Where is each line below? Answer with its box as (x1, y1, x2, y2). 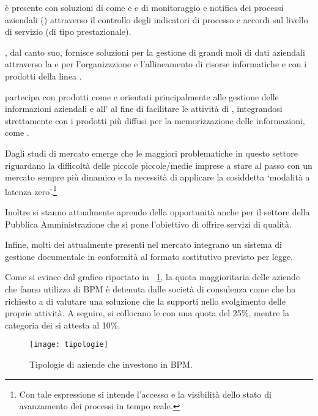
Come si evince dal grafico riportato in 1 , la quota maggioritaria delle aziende (5, 270, 300, 283)
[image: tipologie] (29, 340, 108, 349)
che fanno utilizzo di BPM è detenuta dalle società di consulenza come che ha (5, 282, 296, 295)
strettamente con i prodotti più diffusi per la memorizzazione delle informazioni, (5, 114, 305, 127)
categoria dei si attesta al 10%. (5, 318, 120, 331)
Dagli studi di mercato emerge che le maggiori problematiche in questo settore (5, 146, 298, 159)
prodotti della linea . (5, 69, 82, 82)
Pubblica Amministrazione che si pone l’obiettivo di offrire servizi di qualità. (5, 217, 292, 230)
